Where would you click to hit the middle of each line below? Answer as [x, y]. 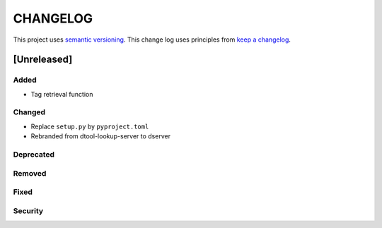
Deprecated [34, 154]
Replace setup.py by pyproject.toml [90, 126]
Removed [30, 173]
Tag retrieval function [62, 94]
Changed [29, 112]
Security [28, 210]
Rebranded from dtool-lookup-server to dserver [101, 136]
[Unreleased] [43, 60]
